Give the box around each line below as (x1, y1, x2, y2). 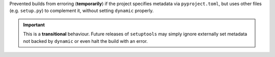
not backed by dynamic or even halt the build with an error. (23, 38, 148, 44)
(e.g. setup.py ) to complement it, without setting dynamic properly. (9, 8, 154, 14)
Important (23, 22, 45, 28)
